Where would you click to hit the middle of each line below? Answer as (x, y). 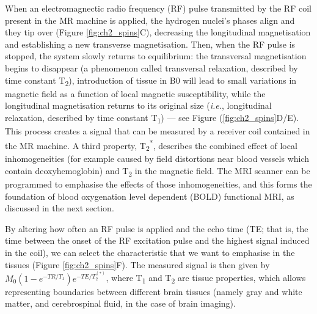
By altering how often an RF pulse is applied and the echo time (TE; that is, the (157, 228)
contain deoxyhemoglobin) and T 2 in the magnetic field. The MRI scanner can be (158, 171)
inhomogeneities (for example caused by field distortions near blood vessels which (157, 159)
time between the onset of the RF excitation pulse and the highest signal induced (157, 240)
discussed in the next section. (60, 208)
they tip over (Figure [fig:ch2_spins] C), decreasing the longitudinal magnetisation (158, 32)
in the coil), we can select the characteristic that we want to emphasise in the (150, 253)
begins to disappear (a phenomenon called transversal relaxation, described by (151, 68)
